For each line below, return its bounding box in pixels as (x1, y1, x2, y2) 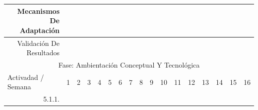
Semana (7, 81, 31, 92)
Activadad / (7, 72, 44, 82)
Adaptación (19, 25, 60, 35)
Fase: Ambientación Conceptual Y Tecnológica (58, 59, 200, 70)
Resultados (26, 47, 60, 58)
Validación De (17, 37, 60, 48)
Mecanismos (17, 5, 60, 16)
